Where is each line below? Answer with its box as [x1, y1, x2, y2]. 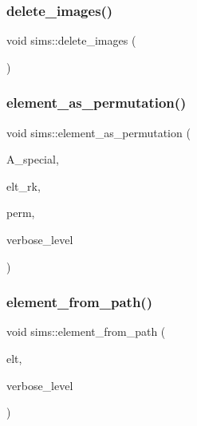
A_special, [6, 151, 59, 168]
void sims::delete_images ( [6, 32, 136, 49]
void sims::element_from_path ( [6, 323, 166, 340]
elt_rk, [6, 177, 41, 194]
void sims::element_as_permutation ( [6, 124, 191, 140]
